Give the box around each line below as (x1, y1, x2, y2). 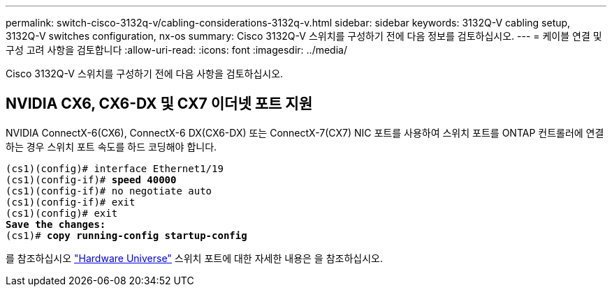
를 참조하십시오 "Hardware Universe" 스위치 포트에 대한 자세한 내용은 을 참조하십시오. (6, 252, 383, 264)
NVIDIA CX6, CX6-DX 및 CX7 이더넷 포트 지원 (6, 95, 312, 113)
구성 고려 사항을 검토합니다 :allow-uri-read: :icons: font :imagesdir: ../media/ (6, 44, 347, 56)
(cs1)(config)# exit (6, 207, 118, 219)
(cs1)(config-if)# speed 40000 (6, 174, 177, 185)
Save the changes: (6, 218, 106, 230)
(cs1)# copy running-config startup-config (6, 229, 247, 241)
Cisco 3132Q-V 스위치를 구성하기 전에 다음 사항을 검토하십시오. (6, 68, 284, 79)
